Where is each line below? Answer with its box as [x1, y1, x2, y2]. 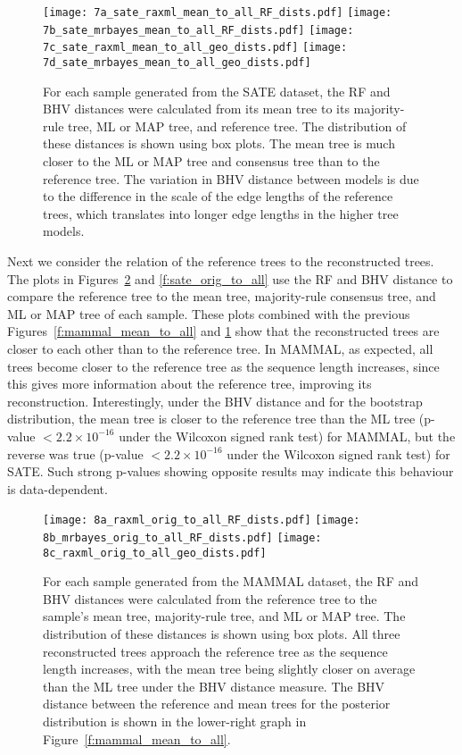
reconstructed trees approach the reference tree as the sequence [43, 642, 388, 660]
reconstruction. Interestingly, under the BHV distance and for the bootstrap [7, 391, 423, 410]
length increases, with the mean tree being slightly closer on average [43, 659, 416, 678]
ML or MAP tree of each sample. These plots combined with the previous [7, 304, 410, 323]
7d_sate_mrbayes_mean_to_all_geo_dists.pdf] [43, 55, 311, 69]
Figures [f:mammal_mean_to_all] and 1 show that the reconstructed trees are [7, 322, 440, 340]
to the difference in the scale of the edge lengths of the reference [43, 187, 393, 206]
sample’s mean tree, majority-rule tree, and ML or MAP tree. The [43, 607, 406, 625]
